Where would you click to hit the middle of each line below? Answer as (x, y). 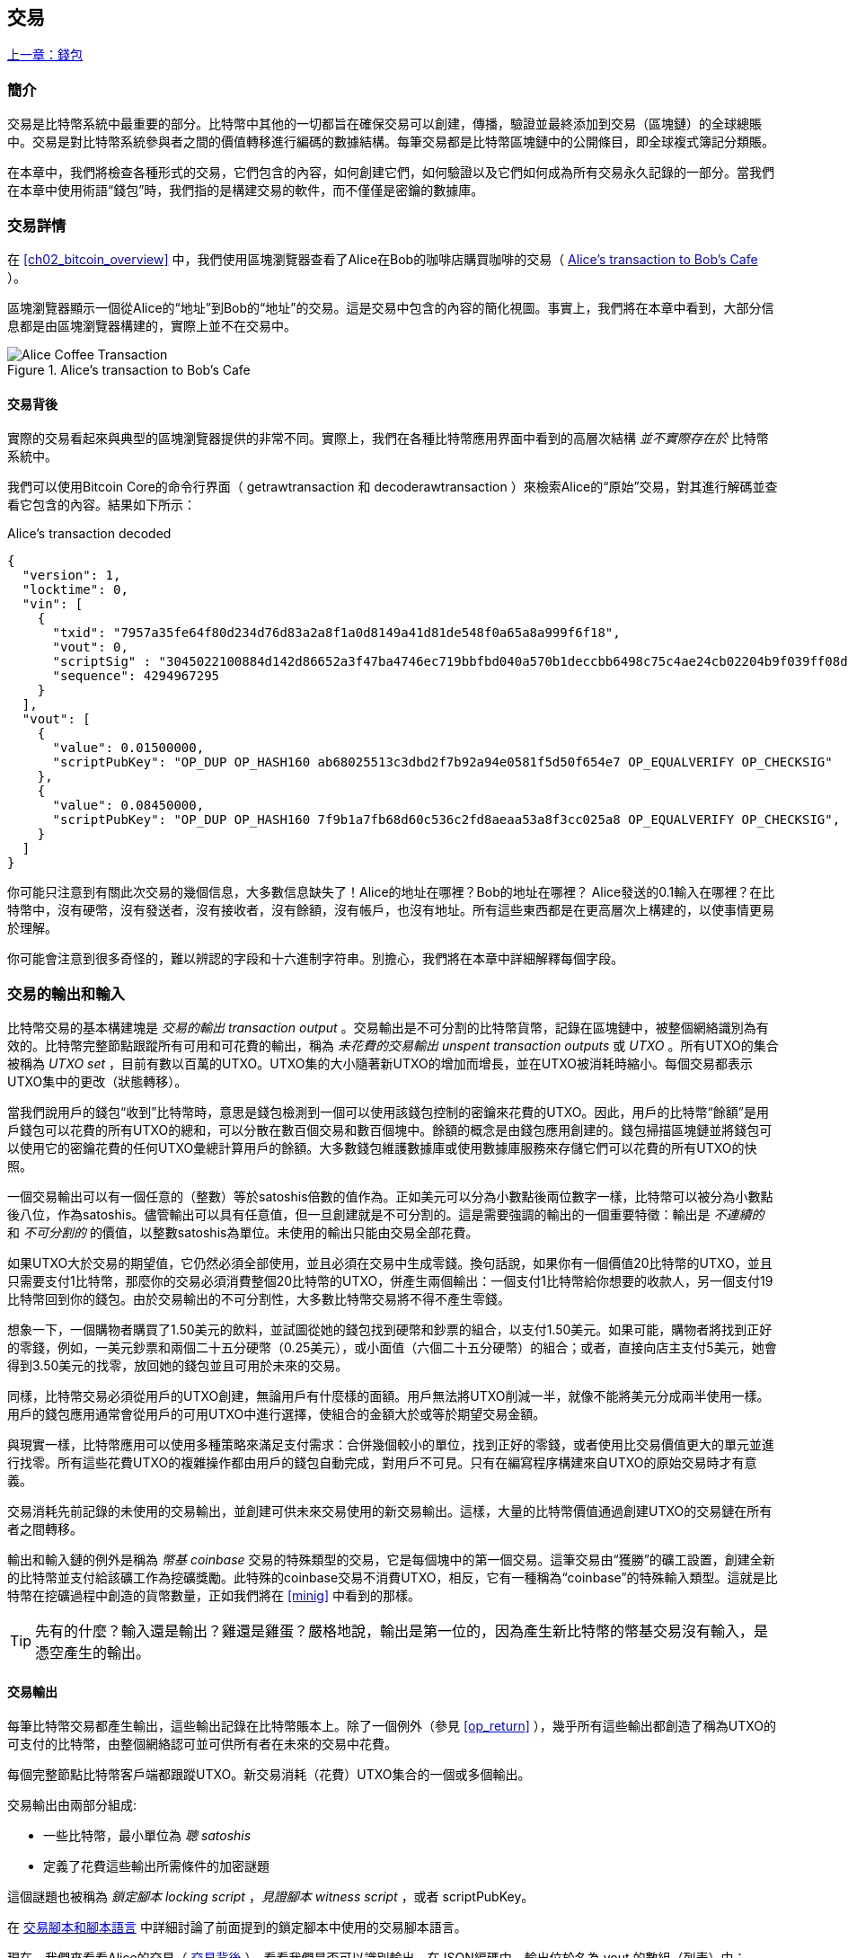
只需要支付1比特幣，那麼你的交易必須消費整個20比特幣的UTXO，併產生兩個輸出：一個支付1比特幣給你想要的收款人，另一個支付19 (390, 1280)
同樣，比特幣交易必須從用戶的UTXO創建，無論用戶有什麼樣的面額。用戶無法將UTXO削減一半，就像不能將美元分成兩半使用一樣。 (389, 1395)
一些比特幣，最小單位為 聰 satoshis (147, 1836)
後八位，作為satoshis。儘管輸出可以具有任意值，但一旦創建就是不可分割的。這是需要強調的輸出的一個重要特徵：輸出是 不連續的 (386, 1214)
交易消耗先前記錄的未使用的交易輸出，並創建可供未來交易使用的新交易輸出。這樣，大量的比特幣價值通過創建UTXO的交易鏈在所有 (390, 1511)
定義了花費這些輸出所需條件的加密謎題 (156, 1866)
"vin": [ (53, 604)
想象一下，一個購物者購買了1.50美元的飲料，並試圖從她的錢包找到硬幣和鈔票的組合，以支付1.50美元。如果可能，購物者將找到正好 (390, 1329)
